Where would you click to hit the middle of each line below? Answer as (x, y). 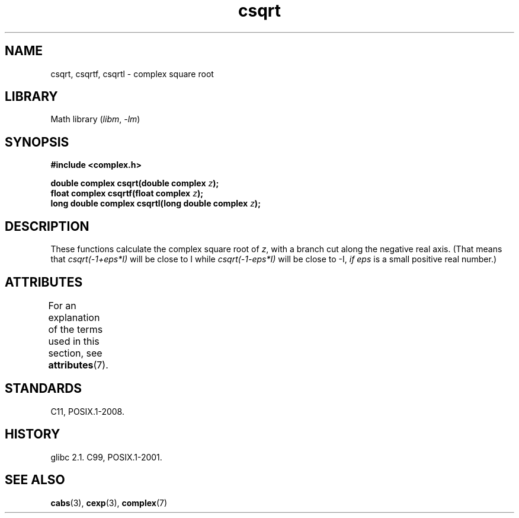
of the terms (76, 329)
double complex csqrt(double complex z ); (135, 183)
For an (62, 305)
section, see (75, 353)
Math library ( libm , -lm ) (95, 119)
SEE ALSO (35, 480)
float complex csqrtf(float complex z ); (127, 193)
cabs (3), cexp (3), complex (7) (109, 503)
